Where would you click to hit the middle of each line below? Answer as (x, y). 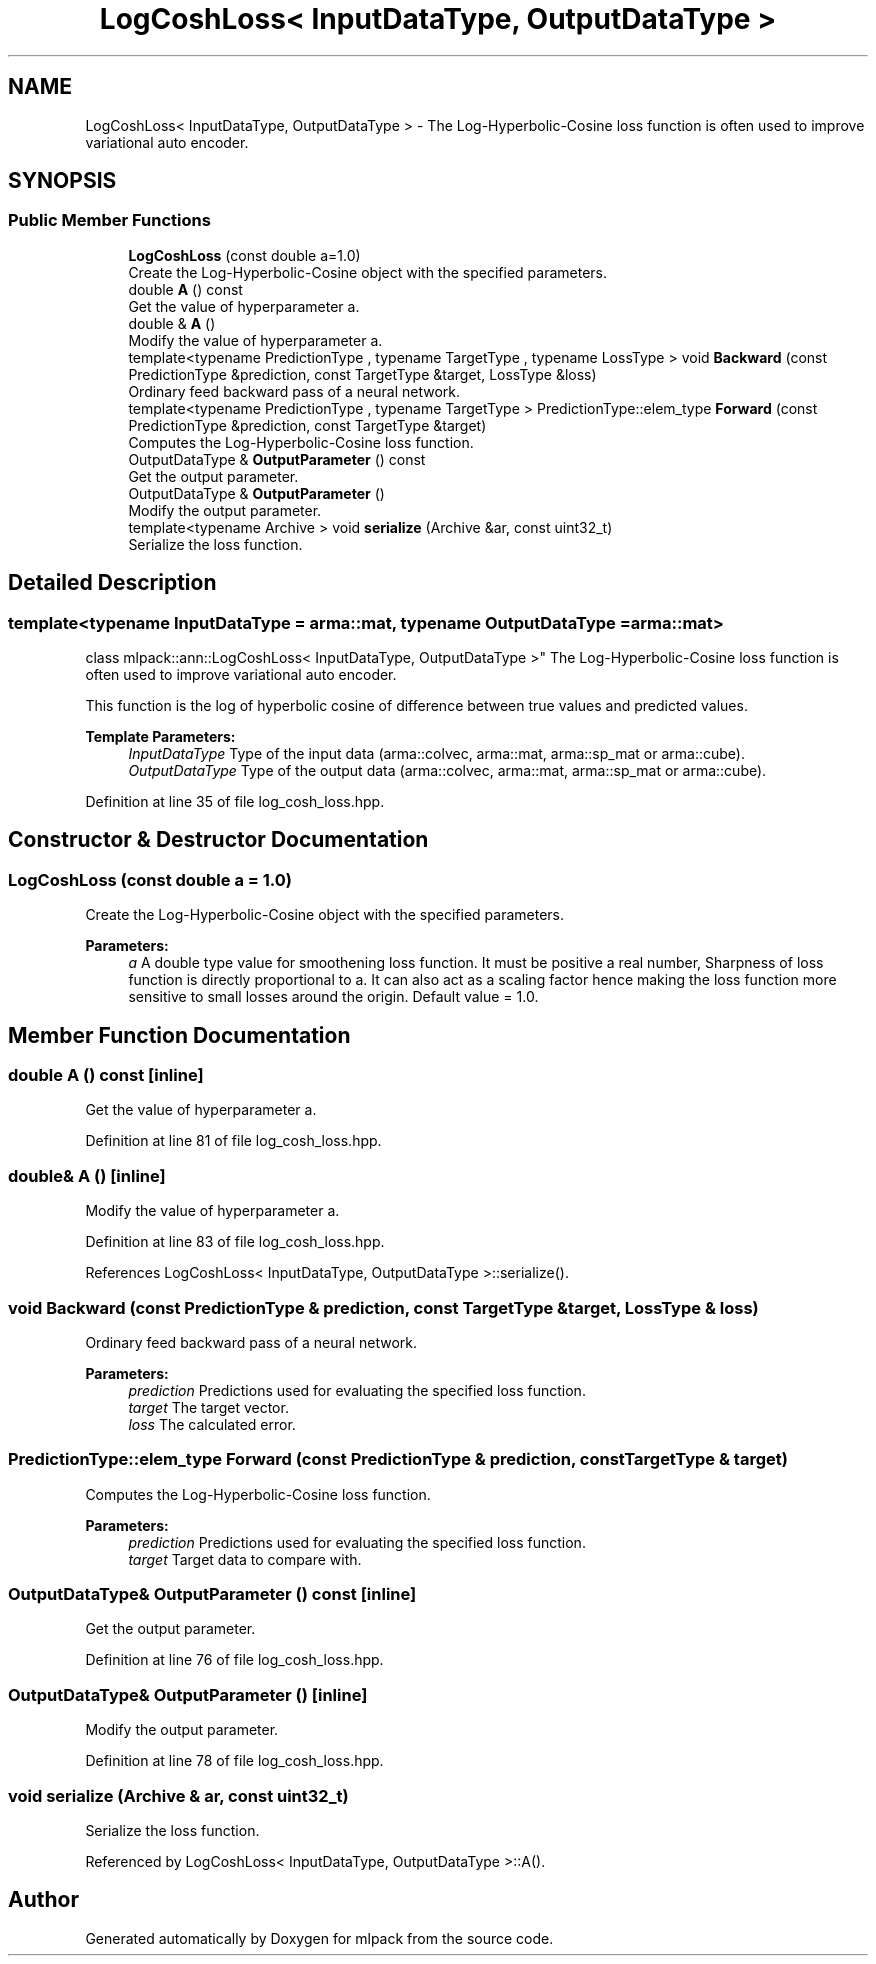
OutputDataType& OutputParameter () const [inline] (212, 1594)
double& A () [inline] (87, 1175)
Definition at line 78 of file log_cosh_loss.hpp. (234, 1761)
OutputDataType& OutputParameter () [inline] (188, 1694)
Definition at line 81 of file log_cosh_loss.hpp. (233, 1141)
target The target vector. (208, 1407)
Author (43, 1900)
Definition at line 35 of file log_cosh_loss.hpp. (235, 802)
